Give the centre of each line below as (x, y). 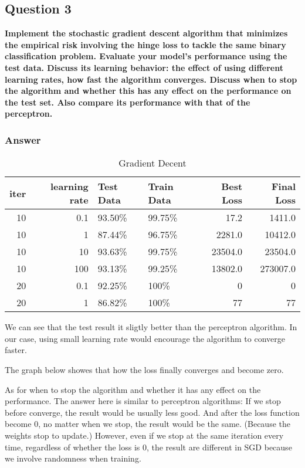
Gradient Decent (152, 163)
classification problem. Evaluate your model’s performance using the (146, 56)
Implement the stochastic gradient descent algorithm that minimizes (146, 33)
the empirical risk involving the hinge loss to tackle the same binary (145, 44)
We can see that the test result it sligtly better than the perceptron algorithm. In (151, 327)
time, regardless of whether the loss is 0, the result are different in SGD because (148, 447)
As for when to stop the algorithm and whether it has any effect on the (133, 389)
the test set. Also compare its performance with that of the (128, 102)
